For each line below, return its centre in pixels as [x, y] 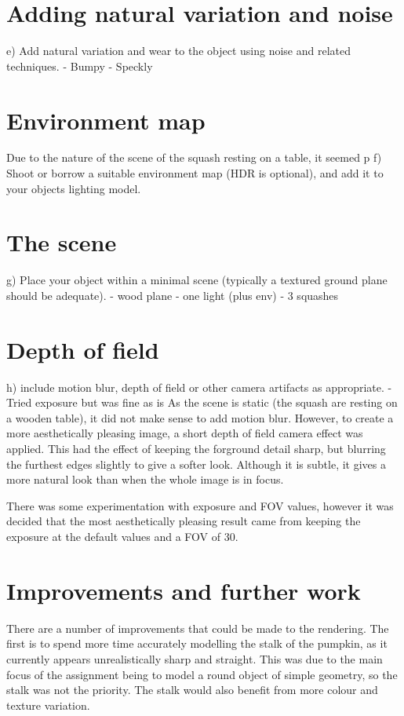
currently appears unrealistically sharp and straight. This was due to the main [195, 658]
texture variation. [48, 705]
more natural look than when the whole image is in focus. [145, 479]
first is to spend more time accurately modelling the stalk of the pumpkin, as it [197, 643]
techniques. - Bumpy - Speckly [80, 66]
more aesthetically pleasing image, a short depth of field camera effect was [185, 433]
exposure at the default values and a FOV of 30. [122, 536]
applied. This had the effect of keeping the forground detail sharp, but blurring [196, 449]
